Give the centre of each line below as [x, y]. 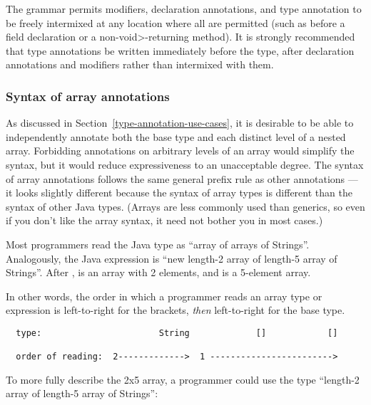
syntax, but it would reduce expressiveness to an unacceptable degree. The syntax [185, 164]
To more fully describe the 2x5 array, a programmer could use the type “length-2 [183, 379]
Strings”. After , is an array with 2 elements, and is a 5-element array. [158, 272]
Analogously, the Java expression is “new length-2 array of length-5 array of [172, 258]
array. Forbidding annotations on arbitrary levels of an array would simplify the [180, 151]
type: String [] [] [177, 333]
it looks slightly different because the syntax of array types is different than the [179, 193]
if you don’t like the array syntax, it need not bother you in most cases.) [164, 220]
